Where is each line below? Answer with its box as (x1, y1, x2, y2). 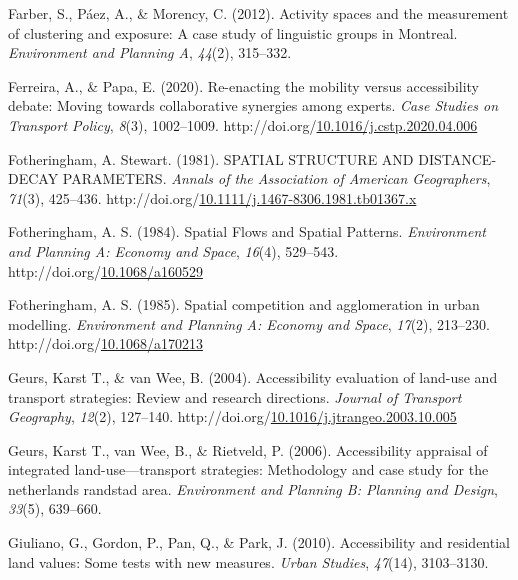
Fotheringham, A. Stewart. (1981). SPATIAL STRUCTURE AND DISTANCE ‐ (8, 148, 497, 169)
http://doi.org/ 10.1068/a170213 (8, 333, 203, 354)
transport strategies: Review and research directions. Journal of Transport (8, 386, 462, 407)
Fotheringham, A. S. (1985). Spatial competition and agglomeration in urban (8, 294, 480, 315)
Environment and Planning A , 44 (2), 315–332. (8, 42, 292, 63)
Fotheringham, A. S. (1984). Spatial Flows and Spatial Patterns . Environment (8, 221, 486, 242)
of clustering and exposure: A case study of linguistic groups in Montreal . (8, 22, 458, 43)
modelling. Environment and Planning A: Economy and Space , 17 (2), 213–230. (8, 313, 490, 334)
